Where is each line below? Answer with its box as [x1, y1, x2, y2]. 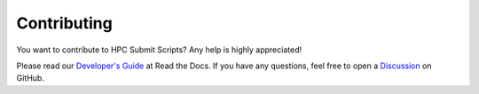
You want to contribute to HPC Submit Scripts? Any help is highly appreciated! [16, 44, 302, 55]
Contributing [16, 13, 113, 33]
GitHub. [16, 73, 44, 83]
